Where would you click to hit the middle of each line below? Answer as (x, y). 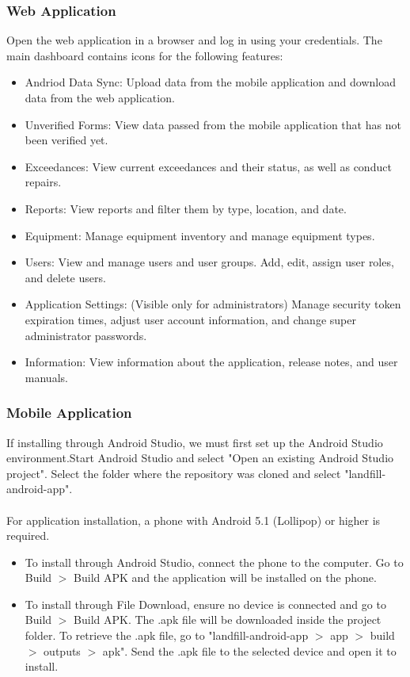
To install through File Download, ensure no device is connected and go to (205, 604)
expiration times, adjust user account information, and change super (190, 319)
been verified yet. (66, 140)
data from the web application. (100, 98)
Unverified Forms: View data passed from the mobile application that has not (213, 124)
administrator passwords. (86, 335)
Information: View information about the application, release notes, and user (211, 362)
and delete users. (65, 277)
